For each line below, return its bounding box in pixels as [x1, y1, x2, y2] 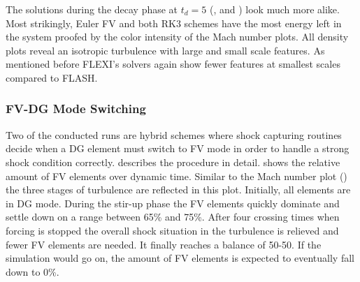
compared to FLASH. [6, 70, 98, 84]
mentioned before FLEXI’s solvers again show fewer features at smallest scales [6, 57, 340, 71]
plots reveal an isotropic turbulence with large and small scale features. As [6, 43, 325, 57]
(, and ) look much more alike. [209, 2, 340, 16]
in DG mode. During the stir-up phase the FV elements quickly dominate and [6, 195, 340, 210]
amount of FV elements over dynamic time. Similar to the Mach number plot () [6, 168, 347, 183]
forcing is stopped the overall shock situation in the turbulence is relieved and [6, 223, 339, 237]
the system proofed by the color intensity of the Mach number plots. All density [6, 29, 349, 44]
